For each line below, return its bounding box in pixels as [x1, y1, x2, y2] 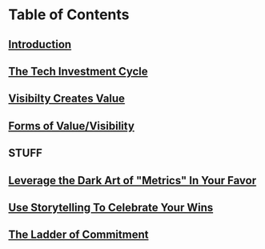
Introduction [8, 38, 72, 51]
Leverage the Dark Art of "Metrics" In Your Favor [8, 174, 257, 187]
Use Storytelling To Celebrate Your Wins [8, 200, 214, 214]
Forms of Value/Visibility [8, 118, 135, 133]
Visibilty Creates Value [8, 92, 126, 106]
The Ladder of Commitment [8, 228, 149, 242]
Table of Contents [8, 6, 130, 24]
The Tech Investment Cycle [8, 64, 148, 78]
